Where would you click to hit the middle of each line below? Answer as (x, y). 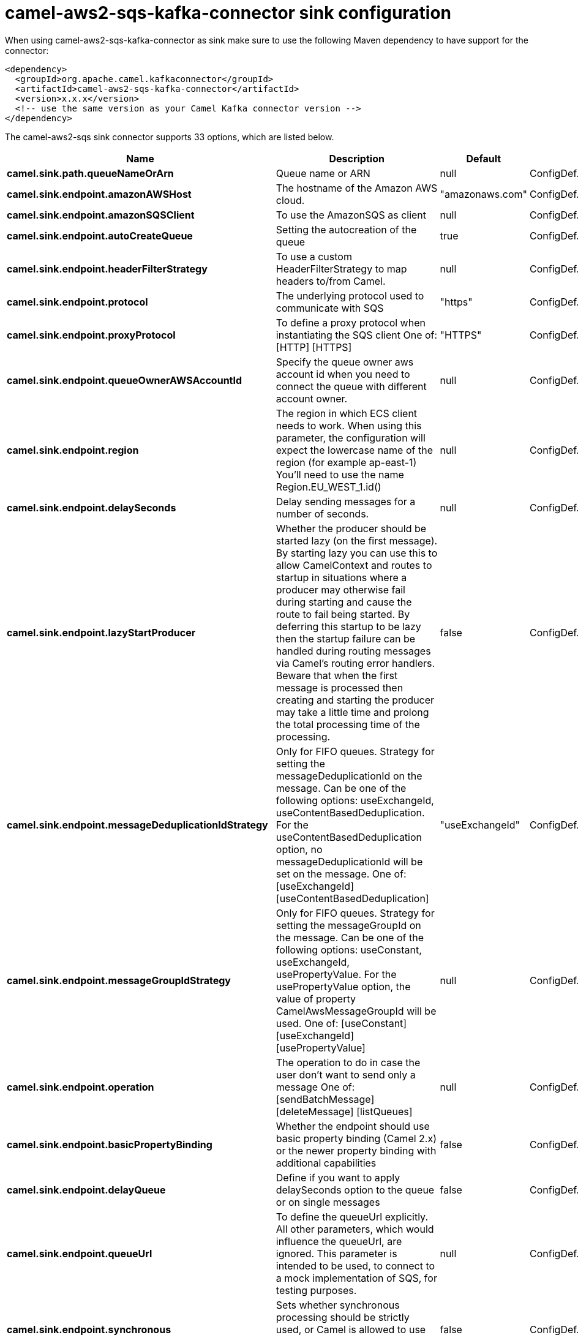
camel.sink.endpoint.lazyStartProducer (101, 632)
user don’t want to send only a (346, 1074)
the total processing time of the (348, 724)
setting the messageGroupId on (348, 925)
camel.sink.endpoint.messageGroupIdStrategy (119, 980)
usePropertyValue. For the (336, 974)
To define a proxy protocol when (351, 322)
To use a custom (314, 256)
